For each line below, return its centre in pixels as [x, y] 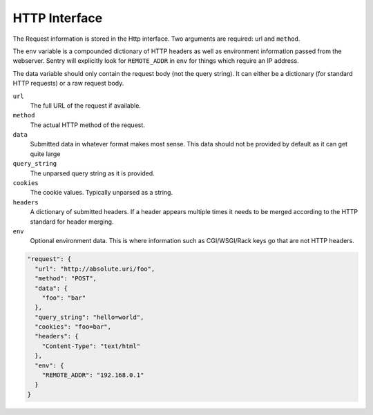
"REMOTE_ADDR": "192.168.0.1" [93, 375]
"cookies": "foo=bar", [73, 327]
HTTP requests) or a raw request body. [68, 84]
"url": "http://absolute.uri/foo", [95, 269]
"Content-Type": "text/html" [91, 346]
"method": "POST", [66, 279]
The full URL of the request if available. [86, 105]
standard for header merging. [72, 222]
